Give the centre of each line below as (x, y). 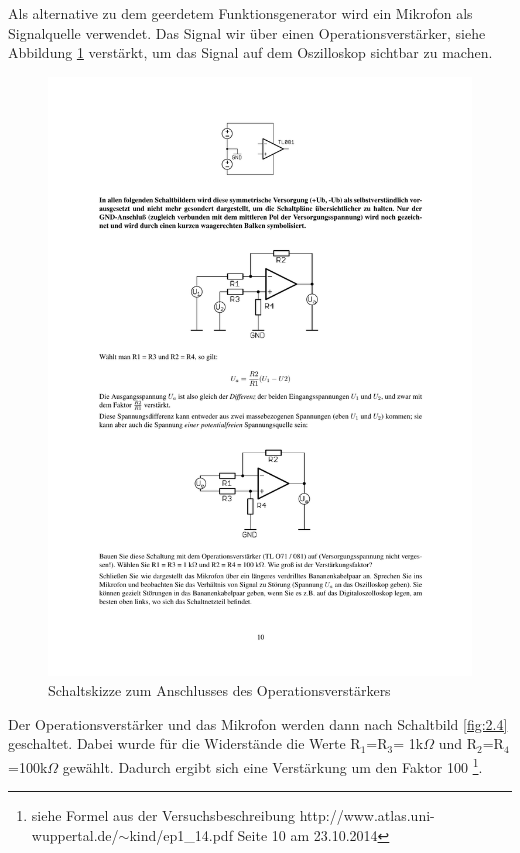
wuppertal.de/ (75, 834)
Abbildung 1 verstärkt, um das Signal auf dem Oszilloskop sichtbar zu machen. (250, 52)
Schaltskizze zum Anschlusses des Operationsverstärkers (219, 690)
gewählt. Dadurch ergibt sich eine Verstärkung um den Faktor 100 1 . (272, 765)
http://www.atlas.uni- (367, 815)
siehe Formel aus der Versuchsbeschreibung (163, 815)
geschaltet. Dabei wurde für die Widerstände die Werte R (184, 743)
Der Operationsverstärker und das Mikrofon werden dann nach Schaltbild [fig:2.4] (258, 723)
